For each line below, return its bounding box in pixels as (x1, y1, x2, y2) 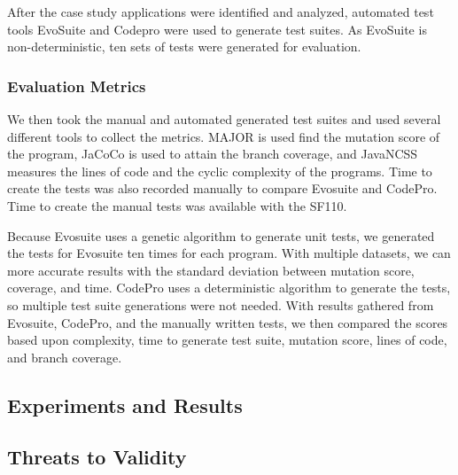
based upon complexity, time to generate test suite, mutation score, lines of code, (7, 331, 447, 349)
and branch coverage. (7, 347, 122, 366)
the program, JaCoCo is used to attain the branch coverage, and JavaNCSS (7, 144, 418, 163)
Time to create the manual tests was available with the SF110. (7, 196, 347, 214)
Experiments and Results (7, 391, 243, 418)
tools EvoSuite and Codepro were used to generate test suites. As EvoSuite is (7, 19, 427, 38)
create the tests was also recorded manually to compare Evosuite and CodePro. (7, 179, 438, 198)
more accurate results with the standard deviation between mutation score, (7, 261, 415, 279)
